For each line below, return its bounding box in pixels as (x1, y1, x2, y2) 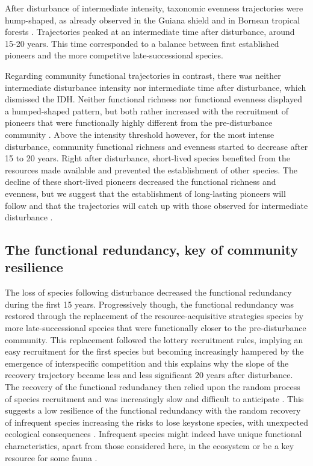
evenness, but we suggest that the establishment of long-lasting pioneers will (5, 187, 286, 199)
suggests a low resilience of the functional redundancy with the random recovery (5, 404, 301, 417)
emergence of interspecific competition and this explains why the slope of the (5, 356, 289, 369)
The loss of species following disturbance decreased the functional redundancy (5, 286, 292, 299)
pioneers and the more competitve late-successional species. (5, 49, 223, 61)
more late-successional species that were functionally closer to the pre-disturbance (5, 322, 306, 334)
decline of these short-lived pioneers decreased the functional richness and (5, 175, 276, 188)
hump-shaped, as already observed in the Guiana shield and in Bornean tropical (5, 13, 300, 26)
